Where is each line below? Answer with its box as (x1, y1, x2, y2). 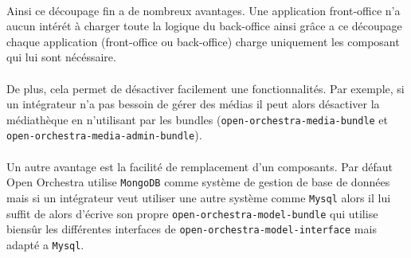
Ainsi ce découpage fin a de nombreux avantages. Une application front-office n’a (6, 2, 401, 18)
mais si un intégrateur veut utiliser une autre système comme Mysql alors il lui (6, 189, 391, 205)
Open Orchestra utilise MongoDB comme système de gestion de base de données (6, 174, 390, 190)
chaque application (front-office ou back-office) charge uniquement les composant (6, 33, 400, 49)
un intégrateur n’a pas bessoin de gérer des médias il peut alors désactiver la (6, 96, 380, 112)
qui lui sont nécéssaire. (6, 49, 116, 65)
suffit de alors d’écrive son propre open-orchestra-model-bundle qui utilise (6, 205, 378, 221)
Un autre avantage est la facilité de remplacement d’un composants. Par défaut (6, 158, 393, 174)
